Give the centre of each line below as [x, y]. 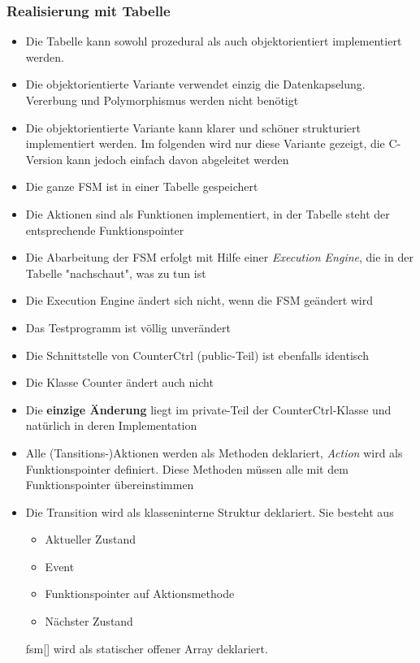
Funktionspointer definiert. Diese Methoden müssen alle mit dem [187, 468]
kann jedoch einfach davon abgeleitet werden [178, 159]
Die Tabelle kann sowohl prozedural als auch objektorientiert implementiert [214, 41]
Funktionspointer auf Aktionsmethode [140, 594]
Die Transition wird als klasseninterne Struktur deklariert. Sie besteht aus [210, 511]
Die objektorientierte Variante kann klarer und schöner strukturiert [193, 127]
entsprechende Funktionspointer [105, 230]
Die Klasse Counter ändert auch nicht [119, 382]
